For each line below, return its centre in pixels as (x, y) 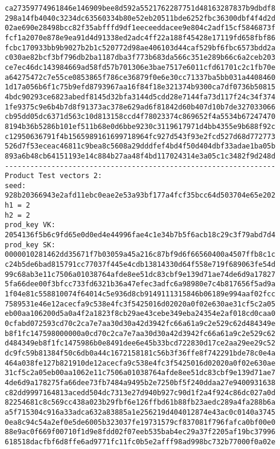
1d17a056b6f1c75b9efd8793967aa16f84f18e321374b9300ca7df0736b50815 (140, 87)
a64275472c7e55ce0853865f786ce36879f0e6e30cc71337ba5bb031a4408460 (140, 77)
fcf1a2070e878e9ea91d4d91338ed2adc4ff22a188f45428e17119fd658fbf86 (140, 38)
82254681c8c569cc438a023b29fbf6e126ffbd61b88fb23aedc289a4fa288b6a (140, 403)
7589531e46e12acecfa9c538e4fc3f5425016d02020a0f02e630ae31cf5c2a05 (140, 304)
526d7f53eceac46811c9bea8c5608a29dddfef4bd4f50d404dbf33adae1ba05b (140, 146)
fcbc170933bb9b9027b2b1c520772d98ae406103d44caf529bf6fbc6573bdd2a (140, 48)
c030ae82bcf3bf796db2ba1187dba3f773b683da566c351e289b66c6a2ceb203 (140, 58)
